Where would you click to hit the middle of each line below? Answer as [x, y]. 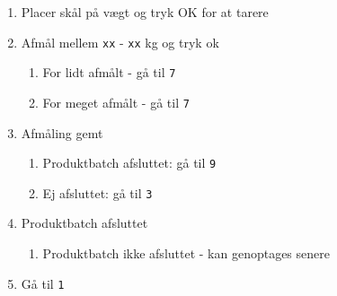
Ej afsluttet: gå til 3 [98, 192]
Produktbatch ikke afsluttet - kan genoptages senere [186, 253]
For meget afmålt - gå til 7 [116, 102]
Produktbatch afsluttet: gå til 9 [129, 163]
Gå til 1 [43, 283]
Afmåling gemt [62, 132]
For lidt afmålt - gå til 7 [109, 72]
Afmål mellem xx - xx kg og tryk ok [120, 42]
